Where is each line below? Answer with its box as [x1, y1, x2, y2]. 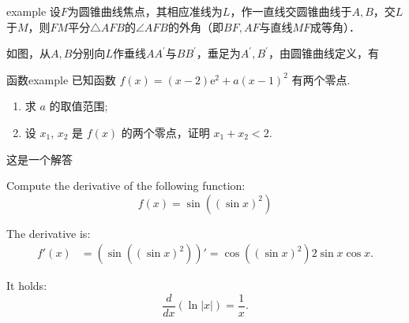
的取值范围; [49, 98, 108, 114]
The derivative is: [6, 225, 91, 241]
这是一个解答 [6, 150, 73, 167]
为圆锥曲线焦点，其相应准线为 [67, 3, 223, 19]
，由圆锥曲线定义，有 [268, 45, 379, 61]
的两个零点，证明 [121, 124, 210, 140]
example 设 [6, 3, 61, 19]
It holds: [6, 277, 47, 294]
